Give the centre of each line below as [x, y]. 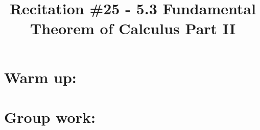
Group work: [50, 116]
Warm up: [40, 77]
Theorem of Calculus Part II [133, 28]
